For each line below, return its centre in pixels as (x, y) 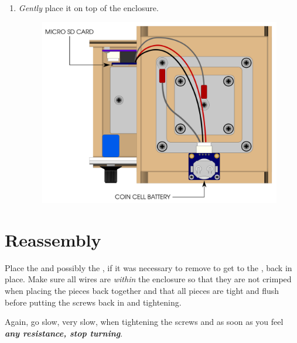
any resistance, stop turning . (64, 333)
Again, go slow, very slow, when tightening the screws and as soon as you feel (144, 322)
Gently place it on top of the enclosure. (88, 8)
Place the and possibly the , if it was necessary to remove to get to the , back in (148, 267)
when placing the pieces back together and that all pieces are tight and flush (142, 291)
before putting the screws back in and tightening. (93, 302)
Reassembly (53, 239)
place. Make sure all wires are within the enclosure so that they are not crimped (148, 279)
